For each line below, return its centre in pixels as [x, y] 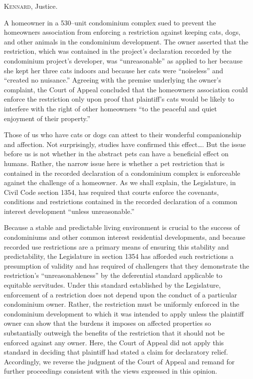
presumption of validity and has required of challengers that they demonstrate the [126, 265]
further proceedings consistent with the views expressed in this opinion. [111, 371]
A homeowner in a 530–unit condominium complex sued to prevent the [110, 22]
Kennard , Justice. [31, 6]
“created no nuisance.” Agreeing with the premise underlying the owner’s [113, 80]
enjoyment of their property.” [47, 118]
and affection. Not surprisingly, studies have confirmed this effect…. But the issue [125, 144]
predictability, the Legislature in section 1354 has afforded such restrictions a [119, 256]
